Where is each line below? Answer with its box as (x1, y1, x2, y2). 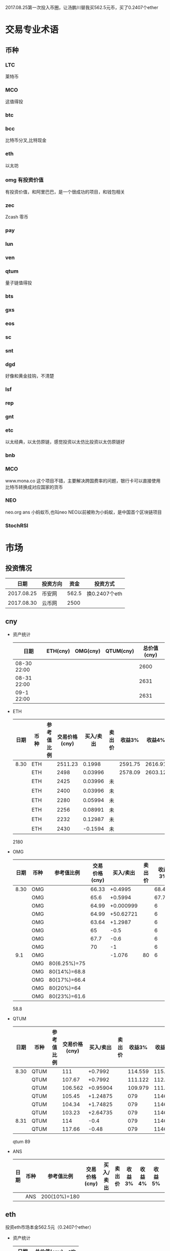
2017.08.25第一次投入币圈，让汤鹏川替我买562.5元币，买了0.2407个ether (5, 5, 158, 10)
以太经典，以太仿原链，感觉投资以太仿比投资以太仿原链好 (5, 439, 125, 445)
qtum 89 (12, 1138, 30, 1145)
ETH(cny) (46, 647, 70, 654)
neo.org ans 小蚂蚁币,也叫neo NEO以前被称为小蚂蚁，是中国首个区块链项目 (5, 509, 162, 515)
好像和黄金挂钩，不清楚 (5, 373, 54, 379)
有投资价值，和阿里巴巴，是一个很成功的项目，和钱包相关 (5, 189, 125, 195)
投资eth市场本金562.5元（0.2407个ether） (5, 1224, 94, 1230)
